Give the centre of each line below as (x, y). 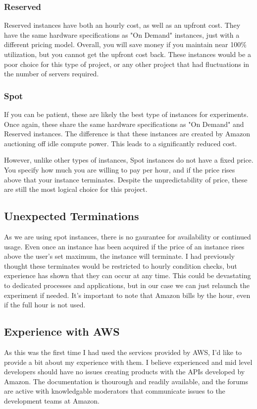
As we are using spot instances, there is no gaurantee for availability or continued (128, 236)
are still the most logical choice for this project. (76, 189)
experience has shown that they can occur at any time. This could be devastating (128, 275)
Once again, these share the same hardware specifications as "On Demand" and (124, 124)
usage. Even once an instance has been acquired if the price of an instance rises (124, 246)
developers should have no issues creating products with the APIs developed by (125, 372)
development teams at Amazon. (52, 400)
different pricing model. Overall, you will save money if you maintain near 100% (125, 44)
